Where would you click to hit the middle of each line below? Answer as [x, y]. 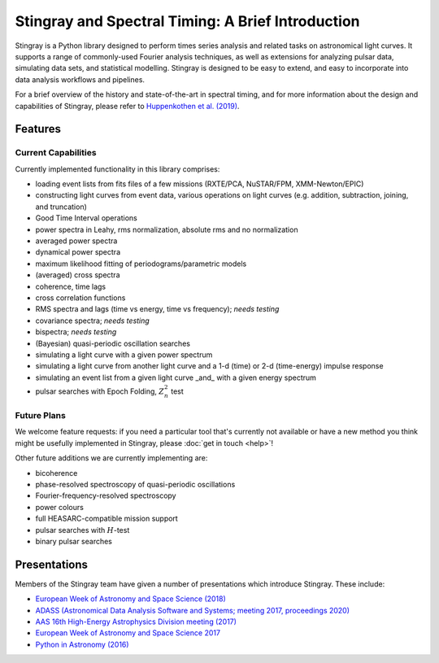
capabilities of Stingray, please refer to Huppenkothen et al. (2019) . [127, 106]
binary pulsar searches [74, 541]
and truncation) [61, 207]
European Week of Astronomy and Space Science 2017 [128, 633]
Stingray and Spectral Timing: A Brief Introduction [188, 21]
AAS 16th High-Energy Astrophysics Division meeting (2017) [136, 622]
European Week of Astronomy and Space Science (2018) [131, 599]
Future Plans [41, 416]
